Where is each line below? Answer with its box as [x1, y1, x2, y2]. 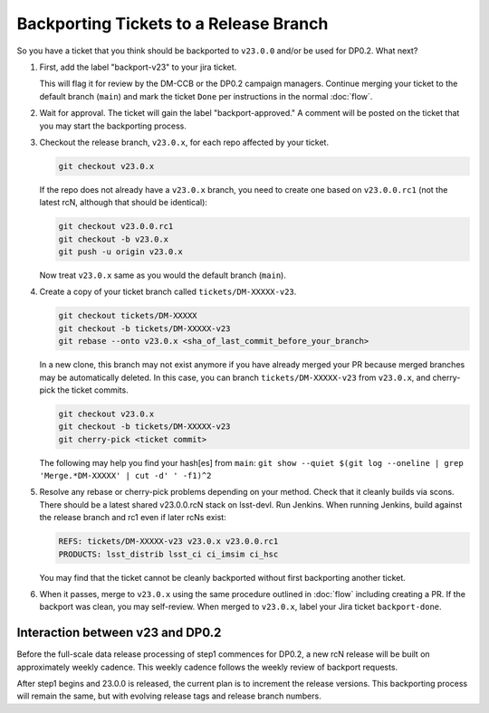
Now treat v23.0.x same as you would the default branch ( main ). [39, 270, 287, 280]
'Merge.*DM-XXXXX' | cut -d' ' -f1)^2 [39, 471, 212, 481]
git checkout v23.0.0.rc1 [58, 222, 174, 232]
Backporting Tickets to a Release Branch [16, 14, 329, 33]
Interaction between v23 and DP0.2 [16, 625, 222, 641]
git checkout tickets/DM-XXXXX [58, 310, 198, 321]
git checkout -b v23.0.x [58, 233, 169, 244]
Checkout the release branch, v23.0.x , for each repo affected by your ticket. [39, 137, 330, 147]
